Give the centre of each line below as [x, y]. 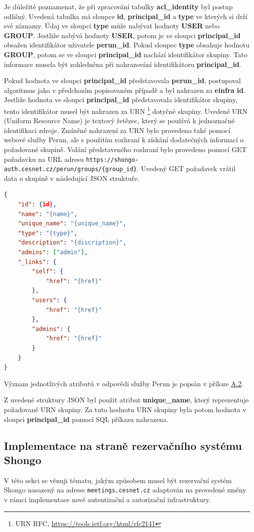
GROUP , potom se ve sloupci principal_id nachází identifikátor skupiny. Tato [126, 54]
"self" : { [48, 272]
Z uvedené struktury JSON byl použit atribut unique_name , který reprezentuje [127, 400]
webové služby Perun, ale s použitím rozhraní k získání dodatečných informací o [124, 140]
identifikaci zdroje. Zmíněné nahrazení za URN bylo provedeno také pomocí [117, 130]
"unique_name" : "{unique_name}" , [72, 224]
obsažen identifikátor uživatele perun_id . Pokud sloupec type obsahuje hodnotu [127, 45]
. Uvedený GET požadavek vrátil [186, 168]
